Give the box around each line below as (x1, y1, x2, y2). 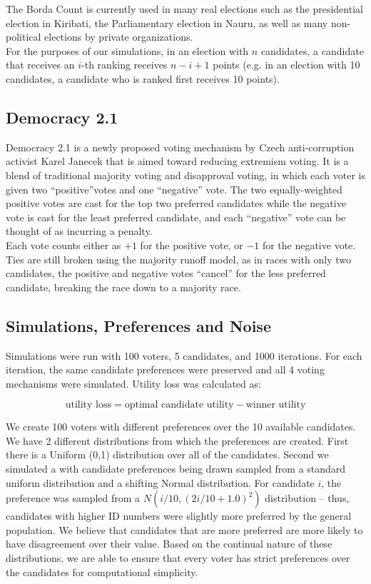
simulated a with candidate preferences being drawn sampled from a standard (6, 461, 346, 476)
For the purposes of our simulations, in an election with (6, 43, 249, 58)
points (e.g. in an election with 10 (213, 57, 360, 72)
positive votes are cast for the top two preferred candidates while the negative (6, 196, 346, 211)
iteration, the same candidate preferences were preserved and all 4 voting (6, 362, 325, 377)
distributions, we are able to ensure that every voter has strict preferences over (6, 550, 350, 565)
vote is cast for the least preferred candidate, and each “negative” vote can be (6, 209, 346, 224)
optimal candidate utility (124, 400, 234, 411)
